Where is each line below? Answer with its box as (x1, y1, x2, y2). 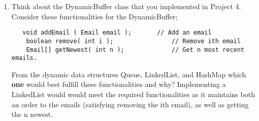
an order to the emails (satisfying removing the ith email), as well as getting (11, 99, 249, 109)
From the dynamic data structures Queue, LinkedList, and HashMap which (11, 69, 246, 79)
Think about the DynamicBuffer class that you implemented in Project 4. (11, 1, 241, 11)
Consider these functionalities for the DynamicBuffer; (11, 11, 178, 21)
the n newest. (11, 109, 53, 119)
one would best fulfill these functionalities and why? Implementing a (11, 79, 226, 89)
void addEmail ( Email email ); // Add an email (22, 29, 212, 37)
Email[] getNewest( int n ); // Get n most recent (26, 46, 244, 53)
